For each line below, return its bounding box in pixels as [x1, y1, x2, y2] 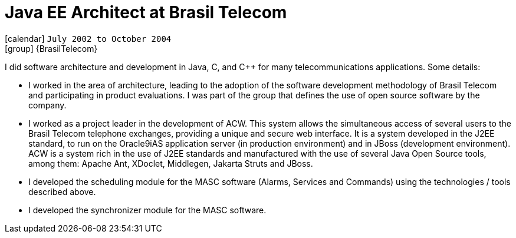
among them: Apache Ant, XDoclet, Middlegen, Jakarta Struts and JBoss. [28, 158, 313, 168]
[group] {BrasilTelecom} [5, 43, 98, 54]
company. [28, 100, 67, 110]
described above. [28, 186, 96, 197]
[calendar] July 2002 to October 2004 [5, 33, 172, 44]
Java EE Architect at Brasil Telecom [5, 2, 287, 22]
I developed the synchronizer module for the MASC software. [28, 204, 267, 215]
